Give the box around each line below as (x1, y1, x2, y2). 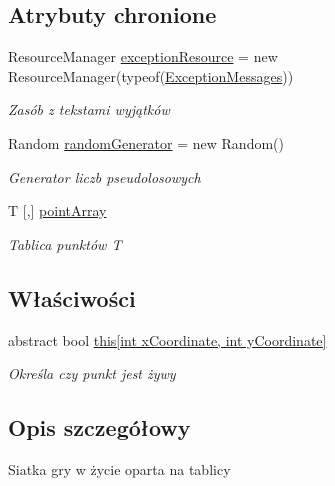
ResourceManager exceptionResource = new (8, 46, 278, 67)
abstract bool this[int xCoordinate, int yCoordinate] (8, 329, 327, 350)
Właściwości (8, 282, 136, 313)
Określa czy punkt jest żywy (8, 363, 176, 384)
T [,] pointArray (8, 200, 107, 221)
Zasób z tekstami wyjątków (8, 99, 170, 120)
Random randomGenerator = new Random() (8, 132, 284, 153)
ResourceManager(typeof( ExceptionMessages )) (8, 65, 294, 86)
